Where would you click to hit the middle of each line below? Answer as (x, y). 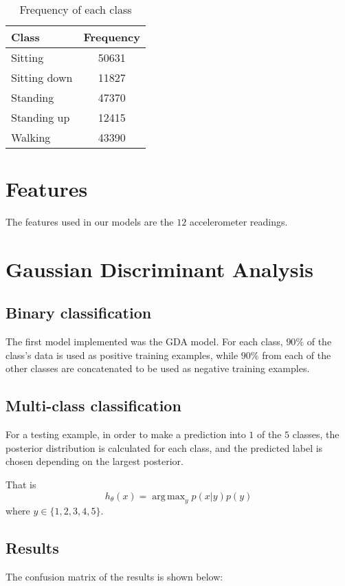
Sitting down (42, 77)
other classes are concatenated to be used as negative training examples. (158, 368)
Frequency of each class (76, 9)
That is (21, 485)
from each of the (297, 355)
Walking (31, 137)
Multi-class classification (93, 405)
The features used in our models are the (90, 222)
